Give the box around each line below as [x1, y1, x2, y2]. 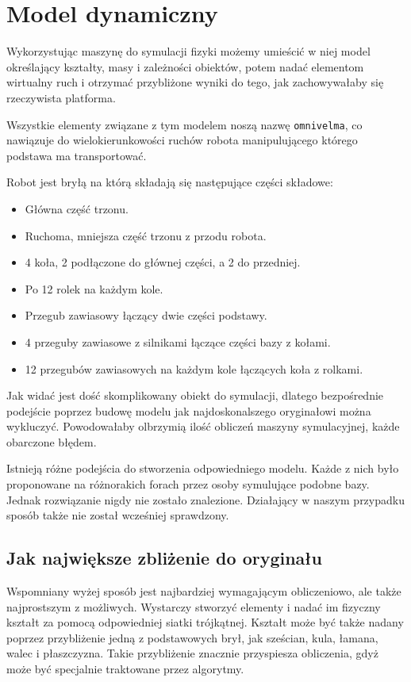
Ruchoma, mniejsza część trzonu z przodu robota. [25, 227, 267, 243]
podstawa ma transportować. [6, 147, 147, 163]
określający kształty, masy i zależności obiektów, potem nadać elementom [6, 58, 364, 75]
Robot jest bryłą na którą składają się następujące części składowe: [6, 174, 333, 190]
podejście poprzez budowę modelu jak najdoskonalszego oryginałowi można [6, 402, 371, 419]
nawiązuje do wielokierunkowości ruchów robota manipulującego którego [6, 132, 358, 148]
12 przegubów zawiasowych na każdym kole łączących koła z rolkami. [25, 360, 363, 377]
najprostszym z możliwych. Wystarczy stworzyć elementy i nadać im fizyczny [6, 598, 381, 615]
